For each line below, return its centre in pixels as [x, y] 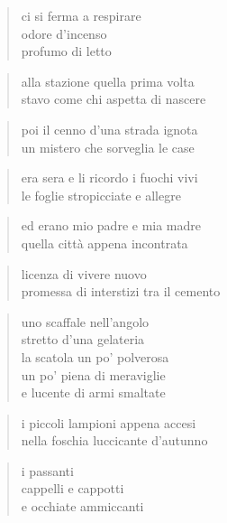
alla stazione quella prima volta [108, 81]
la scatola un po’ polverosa [95, 356]
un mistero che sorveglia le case [108, 147]
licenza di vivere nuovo [84, 273]
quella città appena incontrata [104, 243]
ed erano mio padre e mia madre [111, 225]
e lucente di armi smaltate [93, 392]
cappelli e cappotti [73, 488]
